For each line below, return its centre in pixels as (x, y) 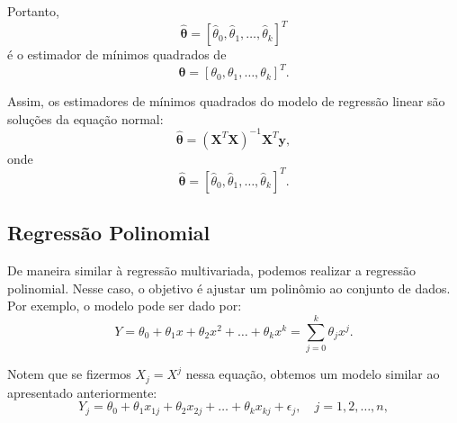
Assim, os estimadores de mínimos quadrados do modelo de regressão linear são (226, 101)
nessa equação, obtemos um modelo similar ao (313, 374)
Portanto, (33, 11)
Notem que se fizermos (69, 374)
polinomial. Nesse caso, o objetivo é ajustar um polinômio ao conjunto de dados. (229, 288)
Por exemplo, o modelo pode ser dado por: (125, 306)
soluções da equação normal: (85, 118)
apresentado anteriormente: (82, 392)
